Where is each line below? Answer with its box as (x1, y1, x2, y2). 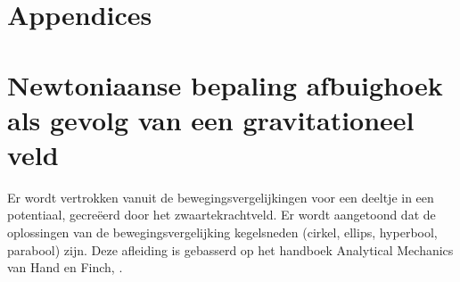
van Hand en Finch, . (7, 258, 123, 277)
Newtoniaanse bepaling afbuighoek (7, 66, 443, 103)
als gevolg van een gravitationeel (7, 101, 415, 137)
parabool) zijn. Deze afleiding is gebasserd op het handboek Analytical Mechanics (7, 240, 454, 259)
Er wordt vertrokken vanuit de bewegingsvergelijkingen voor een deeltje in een (7, 187, 434, 206)
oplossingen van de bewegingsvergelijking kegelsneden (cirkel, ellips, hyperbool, (7, 223, 438, 242)
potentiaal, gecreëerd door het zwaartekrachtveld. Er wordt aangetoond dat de (7, 205, 436, 224)
